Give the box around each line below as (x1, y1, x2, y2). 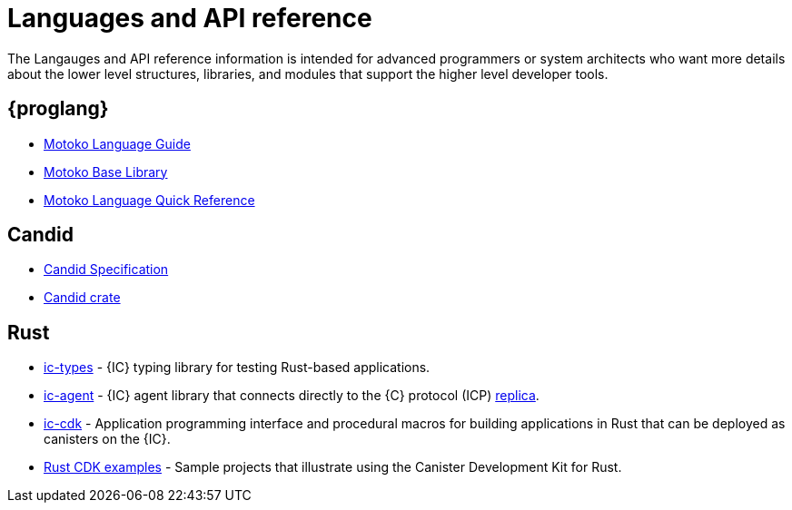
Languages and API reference (7, 3, 372, 34)
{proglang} (7, 97, 109, 121)
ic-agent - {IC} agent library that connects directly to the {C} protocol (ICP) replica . (44, 387, 540, 404)
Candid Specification (44, 261, 169, 278)
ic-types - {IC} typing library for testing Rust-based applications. (44, 359, 431, 376)
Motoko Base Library (44, 163, 168, 180)
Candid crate (44, 289, 121, 306)
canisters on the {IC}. (44, 431, 171, 447)
